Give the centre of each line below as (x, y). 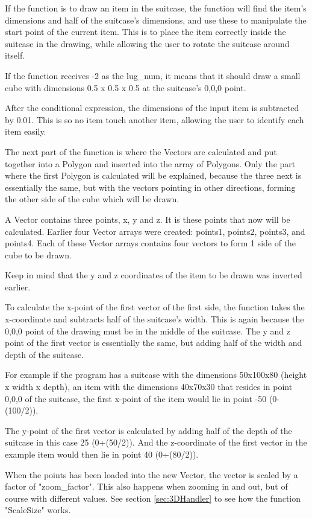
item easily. (26, 131)
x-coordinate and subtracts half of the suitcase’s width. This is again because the (154, 319)
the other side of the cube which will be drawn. (92, 199)
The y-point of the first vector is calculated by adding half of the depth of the (148, 430)
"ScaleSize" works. (38, 510)
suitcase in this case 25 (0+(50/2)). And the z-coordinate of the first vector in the (156, 442)
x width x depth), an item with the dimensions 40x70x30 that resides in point (149, 387)
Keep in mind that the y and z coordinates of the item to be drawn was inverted (154, 275)
